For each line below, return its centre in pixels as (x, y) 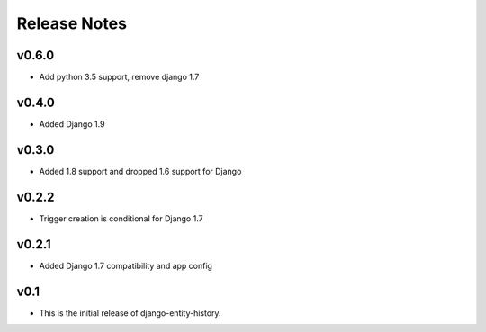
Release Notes (72, 23)
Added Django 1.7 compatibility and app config (126, 265)
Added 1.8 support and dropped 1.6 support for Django (140, 171)
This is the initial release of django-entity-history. (130, 313)
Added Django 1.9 (72, 124)
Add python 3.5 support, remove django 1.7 (119, 77)
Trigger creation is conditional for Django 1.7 (121, 218)
